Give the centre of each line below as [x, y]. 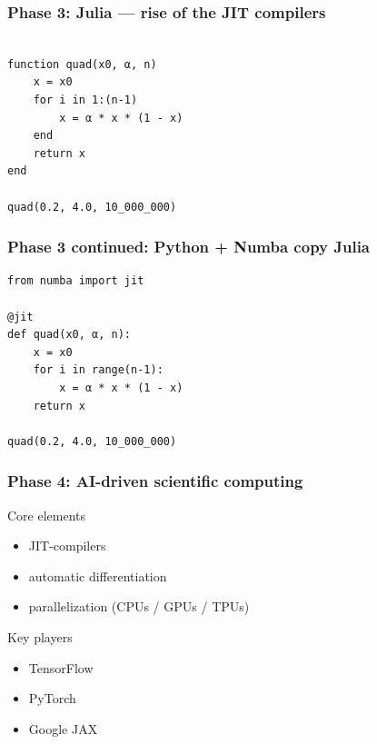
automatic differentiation [98, 575]
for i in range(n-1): [98, 370]
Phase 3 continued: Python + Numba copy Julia [189, 247]
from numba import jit [76, 281]
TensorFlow [61, 667]
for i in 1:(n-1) [85, 100]
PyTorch [52, 698]
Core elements [47, 515]
